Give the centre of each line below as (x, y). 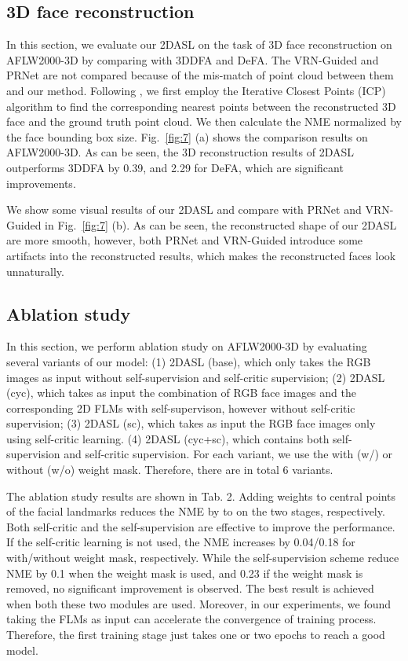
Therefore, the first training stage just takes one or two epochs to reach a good (196, 634)
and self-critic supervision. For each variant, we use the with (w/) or (228, 454)
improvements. (41, 183)
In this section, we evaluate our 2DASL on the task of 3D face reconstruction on (199, 44)
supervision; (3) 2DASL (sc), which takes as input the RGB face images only (191, 423)
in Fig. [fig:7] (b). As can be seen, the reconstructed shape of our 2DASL (221, 224)
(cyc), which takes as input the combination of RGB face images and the (181, 393)
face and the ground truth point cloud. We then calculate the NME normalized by (204, 121)
